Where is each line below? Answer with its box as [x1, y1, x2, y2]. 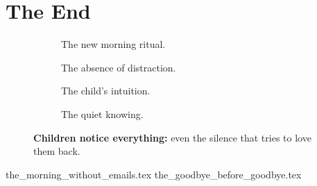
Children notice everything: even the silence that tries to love [33, 130, 311, 144]
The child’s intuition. [61, 83, 151, 98]
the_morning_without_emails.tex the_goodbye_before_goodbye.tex [6, 167, 302, 181]
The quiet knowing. [61, 106, 144, 121]
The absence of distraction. [61, 60, 176, 74]
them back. [33, 144, 80, 158]
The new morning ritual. [61, 37, 166, 51]
